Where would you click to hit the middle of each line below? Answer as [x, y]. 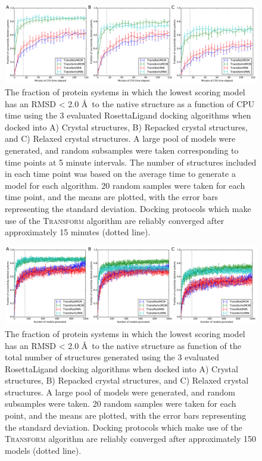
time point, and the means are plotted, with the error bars [112, 197]
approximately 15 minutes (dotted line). [78, 232]
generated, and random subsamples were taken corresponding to [122, 150]
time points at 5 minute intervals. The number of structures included [131, 162]
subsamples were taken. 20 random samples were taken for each [121, 404]
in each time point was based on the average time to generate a [120, 174]
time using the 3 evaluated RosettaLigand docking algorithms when [128, 115]
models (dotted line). [43, 450]
